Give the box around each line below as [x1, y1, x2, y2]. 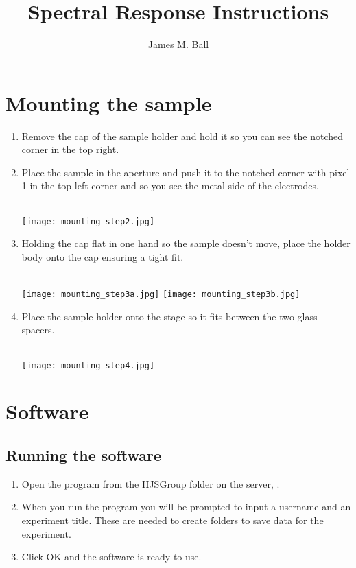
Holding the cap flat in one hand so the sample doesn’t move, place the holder [21, 236, 351, 250]
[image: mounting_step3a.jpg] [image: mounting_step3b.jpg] [21, 289, 300, 300]
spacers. [21, 322, 55, 337]
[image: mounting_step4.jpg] [21, 360, 155, 370]
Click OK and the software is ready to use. [21, 549, 202, 564]
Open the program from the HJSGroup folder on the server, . [21, 476, 280, 490]
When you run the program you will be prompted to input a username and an [21, 499, 351, 514]
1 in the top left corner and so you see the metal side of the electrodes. [21, 178, 319, 193]
